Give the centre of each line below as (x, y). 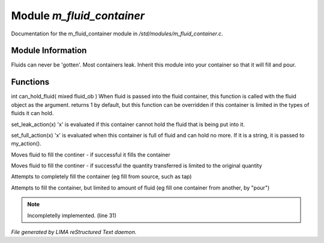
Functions (30, 82)
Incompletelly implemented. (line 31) (72, 215)
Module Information (49, 51)
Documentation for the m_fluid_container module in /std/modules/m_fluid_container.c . (117, 34)
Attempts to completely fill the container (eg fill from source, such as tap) (101, 176)
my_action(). (26, 143)
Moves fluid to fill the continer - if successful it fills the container (91, 154)
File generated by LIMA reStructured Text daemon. (74, 232)
